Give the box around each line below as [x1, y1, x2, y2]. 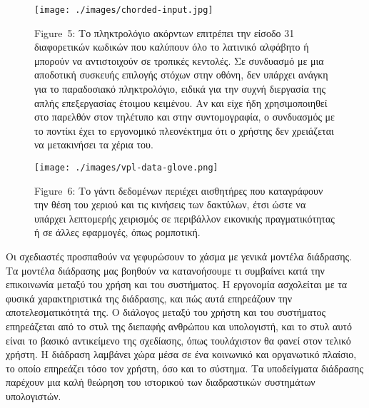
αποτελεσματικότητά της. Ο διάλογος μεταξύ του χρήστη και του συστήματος [6, 305, 326, 320]
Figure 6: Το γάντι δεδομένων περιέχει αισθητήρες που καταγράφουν [34, 183, 323, 198]
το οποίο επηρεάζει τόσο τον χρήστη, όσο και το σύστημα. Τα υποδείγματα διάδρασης [6, 360, 363, 375]
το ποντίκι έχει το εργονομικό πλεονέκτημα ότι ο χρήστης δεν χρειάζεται [34, 123, 334, 138]
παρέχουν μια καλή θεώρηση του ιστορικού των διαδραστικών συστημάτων [6, 374, 315, 389]
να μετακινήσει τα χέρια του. [34, 137, 153, 152]
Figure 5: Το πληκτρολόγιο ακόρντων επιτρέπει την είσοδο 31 [34, 25, 295, 40]
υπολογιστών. [6, 388, 61, 403]
